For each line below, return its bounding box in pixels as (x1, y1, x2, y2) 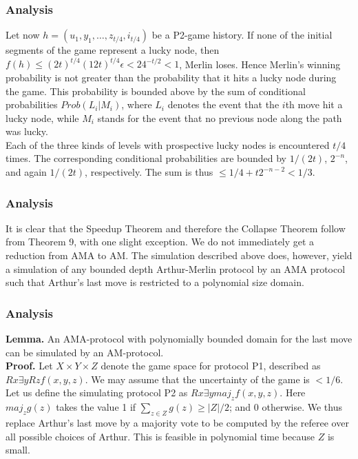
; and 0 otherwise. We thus (229, 400, 342, 414)
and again (6, 165, 47, 179)
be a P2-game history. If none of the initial (151, 28, 333, 42)
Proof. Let (6, 358, 53, 373)
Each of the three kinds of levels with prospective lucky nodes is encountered (6, 137, 330, 152)
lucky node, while (6, 110, 79, 125)
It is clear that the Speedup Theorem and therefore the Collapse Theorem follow (6, 221, 346, 235)
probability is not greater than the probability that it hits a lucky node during (6, 70, 337, 84)
